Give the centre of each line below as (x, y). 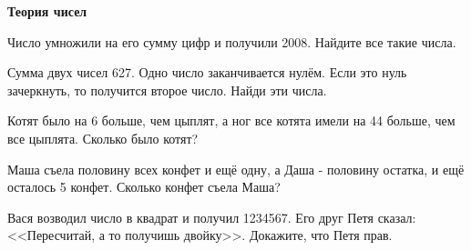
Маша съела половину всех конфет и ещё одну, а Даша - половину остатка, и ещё (236, 169)
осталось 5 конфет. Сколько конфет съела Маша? (144, 187)
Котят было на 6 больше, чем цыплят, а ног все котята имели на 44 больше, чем (231, 120)
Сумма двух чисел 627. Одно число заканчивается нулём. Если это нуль (207, 72)
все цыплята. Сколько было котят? (103, 138)
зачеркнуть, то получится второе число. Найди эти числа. (167, 90)
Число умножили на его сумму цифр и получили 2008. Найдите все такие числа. (232, 41)
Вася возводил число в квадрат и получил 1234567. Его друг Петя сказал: (212, 217)
